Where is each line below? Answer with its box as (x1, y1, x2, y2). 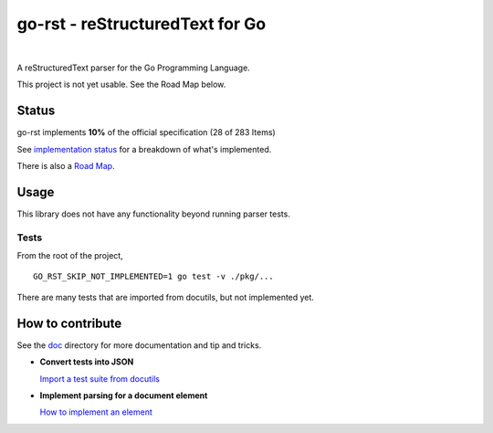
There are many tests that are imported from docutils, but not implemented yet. (16, 291, 315, 302)
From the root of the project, (16, 250, 123, 261)
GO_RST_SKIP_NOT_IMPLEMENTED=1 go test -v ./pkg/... (33, 271, 274, 282)
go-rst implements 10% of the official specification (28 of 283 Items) (16, 127, 276, 138)
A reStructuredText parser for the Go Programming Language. (16, 62, 250, 73)
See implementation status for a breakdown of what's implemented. (16, 143, 272, 154)
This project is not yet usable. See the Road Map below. (16, 79, 226, 90)
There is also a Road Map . (16, 161, 115, 172)
